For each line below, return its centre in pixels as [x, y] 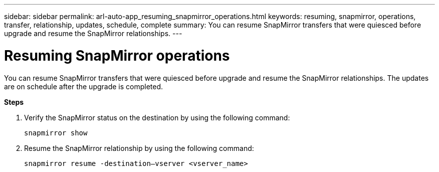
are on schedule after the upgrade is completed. [84, 86]
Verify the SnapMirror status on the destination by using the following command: [157, 117]
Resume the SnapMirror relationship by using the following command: [139, 148]
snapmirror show [56, 133]
